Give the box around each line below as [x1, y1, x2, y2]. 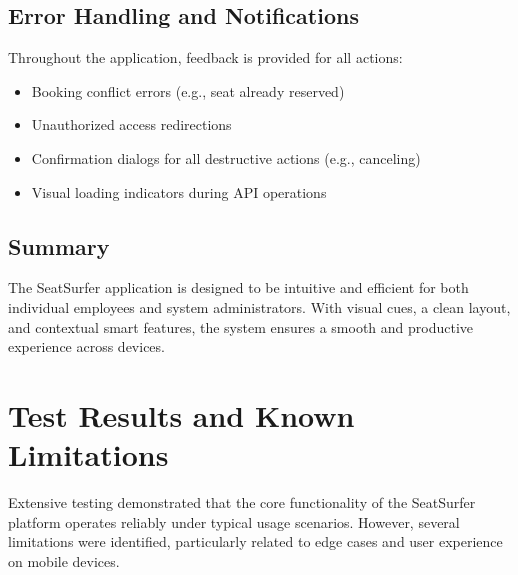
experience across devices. [8, 336, 165, 357]
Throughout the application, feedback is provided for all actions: [8, 47, 403, 68]
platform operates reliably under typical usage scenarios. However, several [8, 511, 460, 532]
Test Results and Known [8, 394, 355, 435]
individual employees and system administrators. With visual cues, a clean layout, [8, 296, 511, 317]
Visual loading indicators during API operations [31, 181, 327, 202]
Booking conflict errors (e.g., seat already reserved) [31, 80, 345, 101]
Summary [8, 230, 110, 261]
